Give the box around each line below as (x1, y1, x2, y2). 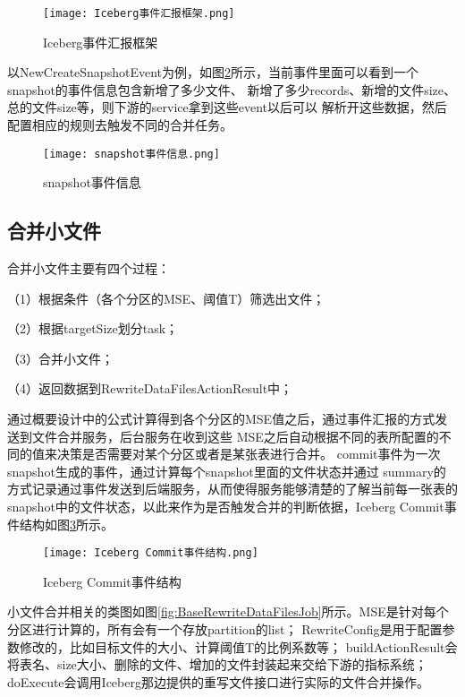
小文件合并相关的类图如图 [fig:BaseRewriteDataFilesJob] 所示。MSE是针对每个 (7, 602, 449, 621)
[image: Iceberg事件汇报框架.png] (43, 7, 235, 20)
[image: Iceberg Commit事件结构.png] (43, 546, 258, 560)
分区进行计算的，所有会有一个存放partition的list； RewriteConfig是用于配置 (7, 620, 443, 639)
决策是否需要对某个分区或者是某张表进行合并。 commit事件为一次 (56, 444, 441, 463)
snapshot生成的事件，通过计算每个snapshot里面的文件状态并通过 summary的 (7, 461, 446, 480)
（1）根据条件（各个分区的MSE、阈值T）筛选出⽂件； (7, 288, 325, 307)
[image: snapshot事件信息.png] (43, 147, 220, 160)
